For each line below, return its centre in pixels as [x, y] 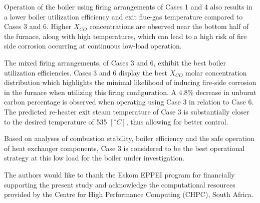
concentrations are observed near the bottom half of [169, 26]
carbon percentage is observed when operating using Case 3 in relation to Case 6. [129, 102]
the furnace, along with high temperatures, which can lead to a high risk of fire [125, 36]
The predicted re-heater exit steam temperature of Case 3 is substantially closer [127, 111]
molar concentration [216, 72]
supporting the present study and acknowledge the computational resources [120, 184]
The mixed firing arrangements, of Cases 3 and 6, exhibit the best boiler [115, 62]
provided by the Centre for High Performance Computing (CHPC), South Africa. [129, 194]
